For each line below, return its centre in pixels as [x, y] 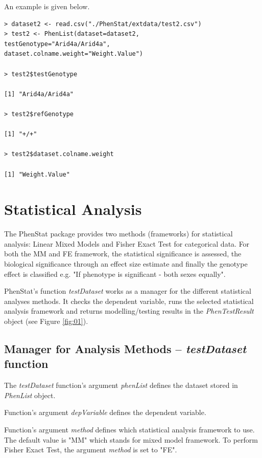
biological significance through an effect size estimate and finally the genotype [126, 264]
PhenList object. [30, 395]
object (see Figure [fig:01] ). [46, 321]
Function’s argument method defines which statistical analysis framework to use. [129, 429]
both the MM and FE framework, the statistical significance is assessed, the [123, 254]
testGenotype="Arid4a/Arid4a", [57, 44]
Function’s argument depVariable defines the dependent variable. [105, 412]
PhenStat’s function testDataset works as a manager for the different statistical [128, 291]
